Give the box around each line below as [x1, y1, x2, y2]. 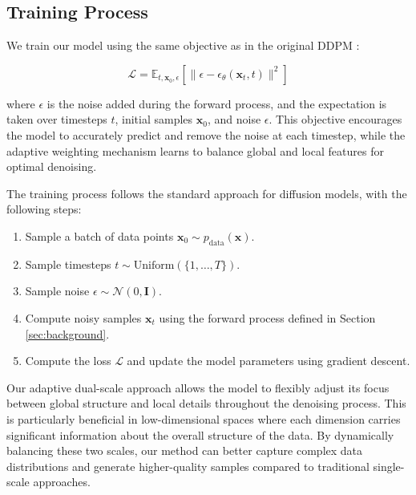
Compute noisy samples [25, 309, 142, 326]
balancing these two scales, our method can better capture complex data [6, 442, 363, 459]
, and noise [207, 111, 261, 128]
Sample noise [25, 282, 90, 299]
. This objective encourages [269, 111, 402, 128]
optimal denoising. [6, 158, 97, 175]
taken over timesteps [6, 111, 107, 128]
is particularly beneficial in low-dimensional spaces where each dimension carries [6, 410, 401, 427]
